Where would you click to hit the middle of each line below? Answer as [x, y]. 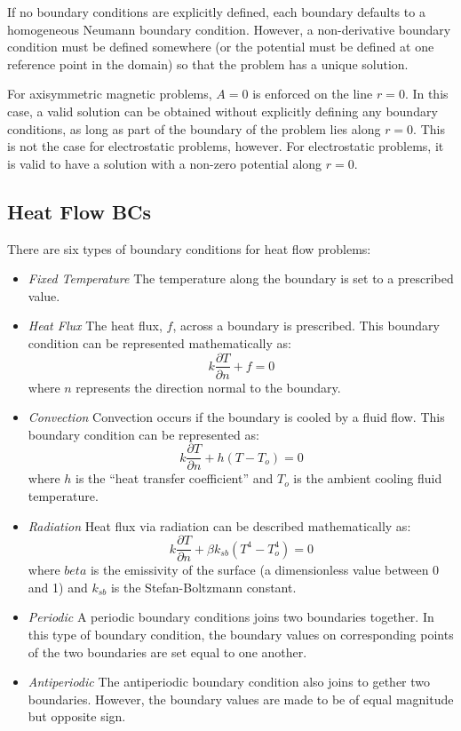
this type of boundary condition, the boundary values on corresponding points [241, 635]
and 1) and [58, 587]
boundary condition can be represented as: [143, 434]
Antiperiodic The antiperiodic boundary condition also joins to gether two [229, 682]
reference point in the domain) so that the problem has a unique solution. [208, 64]
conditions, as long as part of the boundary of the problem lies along [194, 128]
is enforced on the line [313, 94]
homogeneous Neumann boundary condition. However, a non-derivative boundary [229, 29]
